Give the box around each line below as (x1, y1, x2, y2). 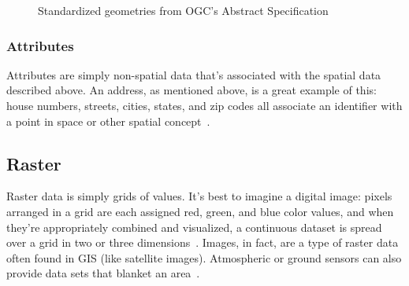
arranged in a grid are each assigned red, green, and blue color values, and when (6, 203, 394, 219)
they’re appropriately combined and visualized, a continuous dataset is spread (6, 218, 382, 235)
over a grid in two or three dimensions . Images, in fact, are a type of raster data (6, 234, 399, 251)
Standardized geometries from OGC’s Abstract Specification (38, 2, 329, 18)
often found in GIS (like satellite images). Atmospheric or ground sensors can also (6, 249, 402, 266)
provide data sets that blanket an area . (6, 265, 200, 281)
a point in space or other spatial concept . (6, 112, 210, 129)
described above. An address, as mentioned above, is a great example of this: (6, 82, 377, 98)
